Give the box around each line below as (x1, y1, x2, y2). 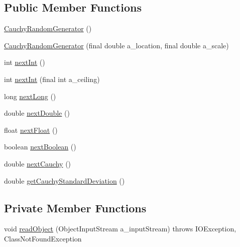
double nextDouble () (4, 108, 70, 118)
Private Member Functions (4, 200, 147, 215)
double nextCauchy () (4, 158, 71, 169)
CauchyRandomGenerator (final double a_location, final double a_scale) (4, 40, 229, 50)
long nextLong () (4, 91, 56, 101)
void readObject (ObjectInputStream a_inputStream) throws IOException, (4, 223, 236, 234)
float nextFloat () (4, 124, 58, 135)
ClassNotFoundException (4, 233, 82, 243)
